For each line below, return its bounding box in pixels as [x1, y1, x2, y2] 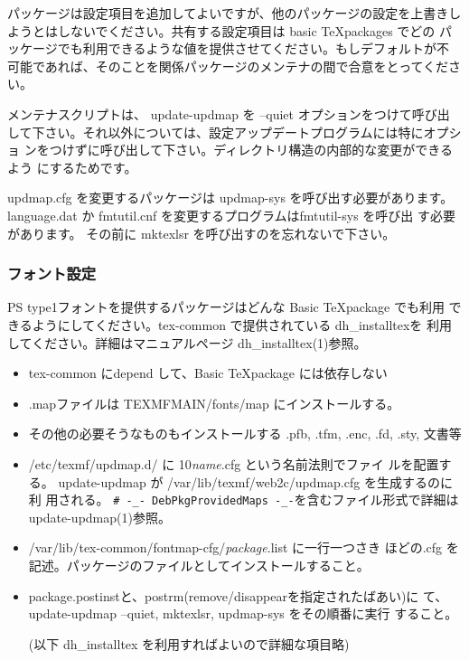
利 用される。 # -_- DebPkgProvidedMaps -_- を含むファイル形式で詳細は [28, 490, 459, 509]
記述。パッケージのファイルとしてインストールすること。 [28, 555, 370, 574]
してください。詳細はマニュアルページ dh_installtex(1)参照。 [7, 333, 367, 352]
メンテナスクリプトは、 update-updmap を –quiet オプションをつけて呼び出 [7, 104, 450, 123]
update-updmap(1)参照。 [28, 507, 171, 526]
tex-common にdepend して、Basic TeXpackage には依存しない [28, 363, 388, 382]
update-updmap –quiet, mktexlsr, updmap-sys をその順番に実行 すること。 [28, 604, 458, 623]
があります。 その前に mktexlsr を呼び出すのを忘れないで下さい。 [7, 223, 396, 242]
